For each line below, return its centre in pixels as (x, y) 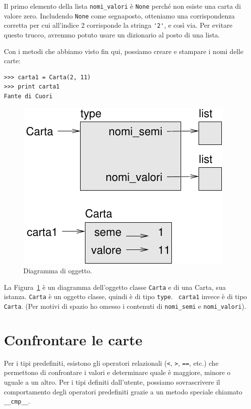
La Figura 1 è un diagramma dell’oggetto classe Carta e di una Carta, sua (115, 287)
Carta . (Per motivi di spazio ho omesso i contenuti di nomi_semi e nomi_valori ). (125, 306)
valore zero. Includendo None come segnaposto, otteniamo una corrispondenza (119, 15)
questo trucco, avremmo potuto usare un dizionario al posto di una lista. (112, 34)
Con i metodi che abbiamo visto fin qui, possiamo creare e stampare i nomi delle (124, 51)
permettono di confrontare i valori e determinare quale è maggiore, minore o (117, 372)
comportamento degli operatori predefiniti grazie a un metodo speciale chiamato (123, 391)
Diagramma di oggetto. (58, 271)
